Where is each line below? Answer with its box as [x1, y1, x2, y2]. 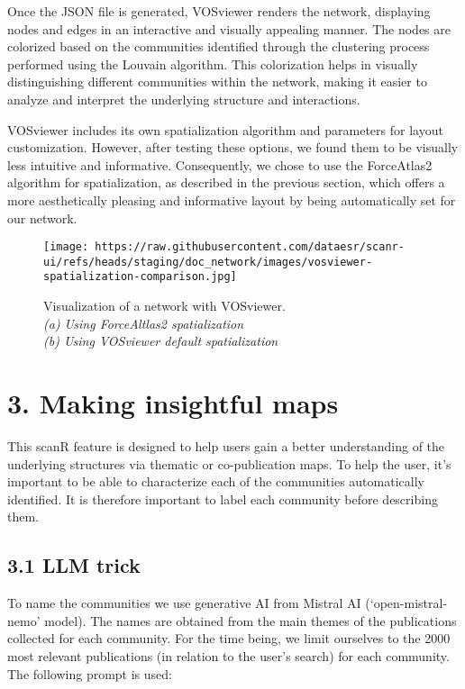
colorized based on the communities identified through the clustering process [7, 37, 430, 56]
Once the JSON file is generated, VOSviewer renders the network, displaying [7, 2, 431, 20]
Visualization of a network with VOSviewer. [43, 296, 286, 315]
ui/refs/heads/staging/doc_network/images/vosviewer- [43, 255, 373, 268]
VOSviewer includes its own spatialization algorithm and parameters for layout [7, 120, 443, 139]
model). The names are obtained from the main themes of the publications [44, 611, 457, 630]
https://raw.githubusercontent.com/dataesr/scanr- [95, 240, 405, 254]
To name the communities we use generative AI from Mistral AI [7, 594, 361, 612]
